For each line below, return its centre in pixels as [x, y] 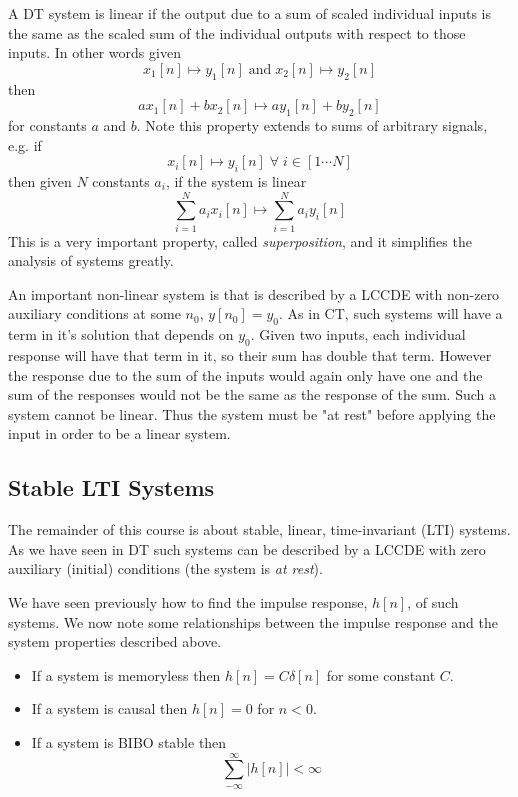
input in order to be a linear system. [119, 433]
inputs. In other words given [94, 52]
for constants [47, 124]
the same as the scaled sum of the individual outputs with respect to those [237, 32]
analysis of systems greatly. [91, 260]
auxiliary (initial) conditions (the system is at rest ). [165, 568]
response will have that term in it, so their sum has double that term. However [250, 355]
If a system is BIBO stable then [129, 741]
